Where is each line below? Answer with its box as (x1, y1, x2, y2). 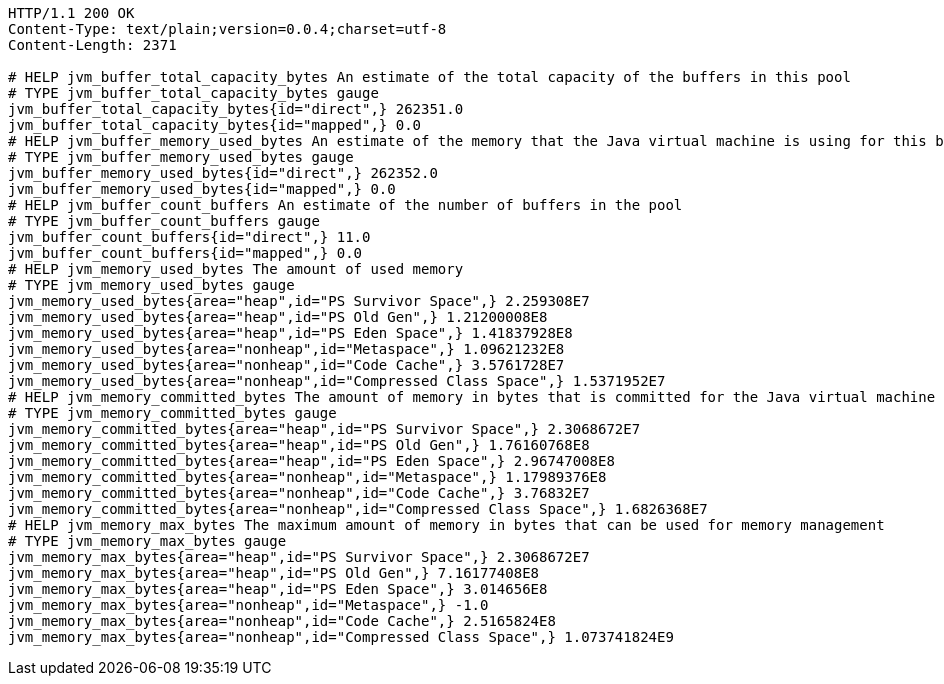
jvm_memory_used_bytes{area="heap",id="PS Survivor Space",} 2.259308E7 (8, 293, 590, 309)
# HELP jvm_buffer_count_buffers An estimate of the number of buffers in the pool (8, 197, 683, 213)
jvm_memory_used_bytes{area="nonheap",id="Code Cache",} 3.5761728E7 (8, 357, 565, 373)
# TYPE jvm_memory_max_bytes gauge (8, 533, 287, 549)
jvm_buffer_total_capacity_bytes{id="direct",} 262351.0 (8, 101, 464, 117)
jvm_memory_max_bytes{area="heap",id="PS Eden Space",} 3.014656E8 (8, 581, 548, 597)
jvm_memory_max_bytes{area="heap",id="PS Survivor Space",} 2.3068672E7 (8, 549, 590, 565)
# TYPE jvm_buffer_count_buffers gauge (8, 213, 320, 229)
